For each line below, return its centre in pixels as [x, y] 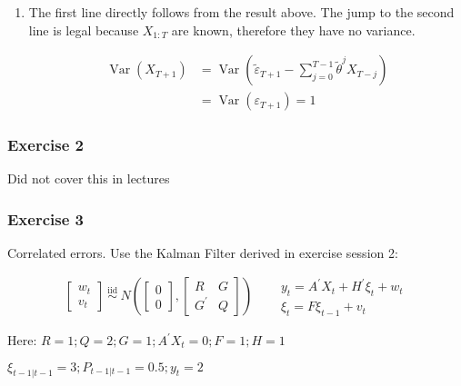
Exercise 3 [45, 218]
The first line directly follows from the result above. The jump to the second [241, 12]
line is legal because [84, 30]
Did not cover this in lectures [89, 178]
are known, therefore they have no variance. [293, 30]
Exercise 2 [45, 145]
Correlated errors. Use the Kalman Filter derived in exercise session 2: [203, 253]
